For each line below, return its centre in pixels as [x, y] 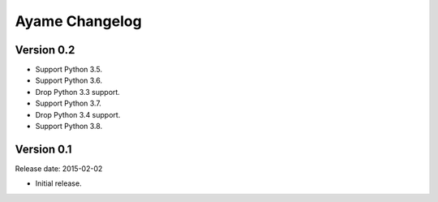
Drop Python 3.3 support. [78, 92]
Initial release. [58, 183]
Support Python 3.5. [69, 70]
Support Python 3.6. [69, 80]
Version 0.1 [43, 149]
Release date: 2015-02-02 [59, 168]
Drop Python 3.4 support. [78, 114]
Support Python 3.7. [68, 103]
